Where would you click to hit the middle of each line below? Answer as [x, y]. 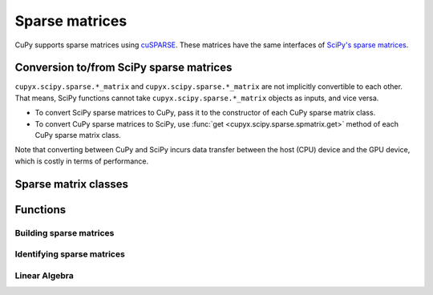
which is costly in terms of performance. [81, 161]
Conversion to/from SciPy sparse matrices [123, 68]
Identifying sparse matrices [70, 254]
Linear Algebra [44, 275]
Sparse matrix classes [71, 184]
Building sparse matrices [65, 232]
